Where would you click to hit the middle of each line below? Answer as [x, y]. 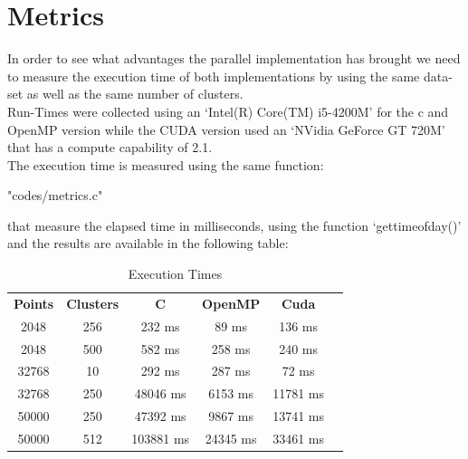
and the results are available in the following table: [148, 243]
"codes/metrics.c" [55, 195]
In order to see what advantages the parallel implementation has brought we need [234, 58]
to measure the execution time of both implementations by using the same [214, 76]
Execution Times [175, 274]
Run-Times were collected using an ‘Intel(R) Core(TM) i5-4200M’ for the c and [228, 111]
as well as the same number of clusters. [135, 94]
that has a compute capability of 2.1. [110, 147]
